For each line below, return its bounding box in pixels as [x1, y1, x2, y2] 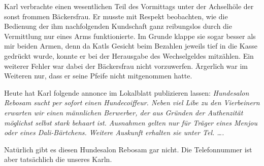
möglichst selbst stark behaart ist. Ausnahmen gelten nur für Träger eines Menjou [4, 117, 257, 128]
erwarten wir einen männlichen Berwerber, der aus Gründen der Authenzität [4, 107, 243, 117]
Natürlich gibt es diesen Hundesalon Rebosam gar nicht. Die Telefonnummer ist [4, 144, 252, 154]
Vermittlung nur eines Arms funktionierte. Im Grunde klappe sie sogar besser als [4, 30, 256, 41]
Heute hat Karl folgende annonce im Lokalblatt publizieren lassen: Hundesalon [4, 87, 249, 98]
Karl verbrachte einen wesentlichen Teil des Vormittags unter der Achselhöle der [4, 1, 254, 11]
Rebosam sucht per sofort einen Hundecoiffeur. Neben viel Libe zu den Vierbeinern [4, 97, 260, 108]
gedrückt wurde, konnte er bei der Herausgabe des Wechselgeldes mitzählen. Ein [4, 50, 254, 61]
